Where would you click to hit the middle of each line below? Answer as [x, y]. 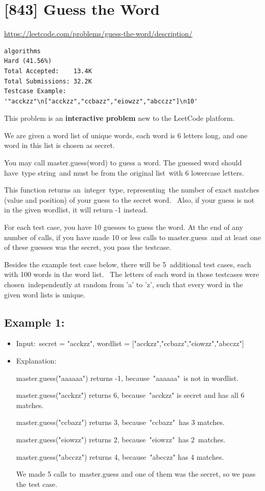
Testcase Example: [35, 91]
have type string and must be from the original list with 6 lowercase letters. [124, 172]
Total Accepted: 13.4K [48, 71]
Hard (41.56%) [28, 61]
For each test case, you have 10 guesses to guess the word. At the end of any [124, 227]
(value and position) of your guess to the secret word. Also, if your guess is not [129, 199]
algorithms [22, 51]
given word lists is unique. [45, 294]
